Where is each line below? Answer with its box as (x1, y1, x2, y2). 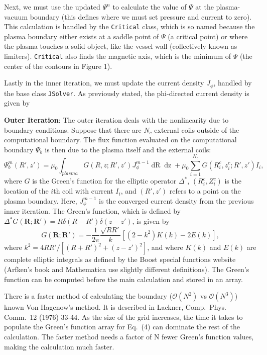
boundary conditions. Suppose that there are (4, 124, 142, 135)
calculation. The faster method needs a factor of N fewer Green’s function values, (4, 331, 254, 341)
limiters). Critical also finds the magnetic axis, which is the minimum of (4, 51, 231, 61)
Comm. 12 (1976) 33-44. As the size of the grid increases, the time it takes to (4, 311, 243, 322)
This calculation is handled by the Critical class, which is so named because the (4, 21, 255, 32)
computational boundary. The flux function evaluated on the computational (4, 134, 237, 145)
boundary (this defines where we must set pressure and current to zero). (30, 11, 252, 22)
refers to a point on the (169, 186, 241, 196)
